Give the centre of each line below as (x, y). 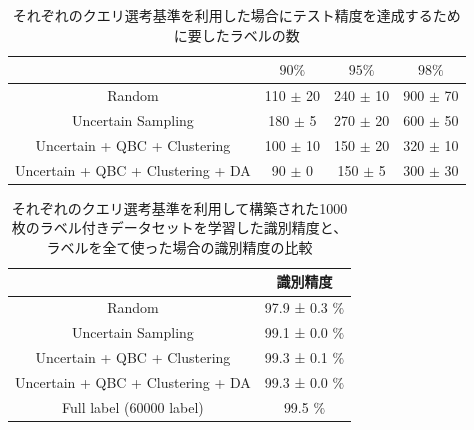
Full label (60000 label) (133, 406)
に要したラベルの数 (236, 34)
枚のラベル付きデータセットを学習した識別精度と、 (179, 227)
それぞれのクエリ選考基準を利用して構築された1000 (179, 207)
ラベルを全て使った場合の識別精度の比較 (179, 246)
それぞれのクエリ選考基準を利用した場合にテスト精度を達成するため (236, 15)
